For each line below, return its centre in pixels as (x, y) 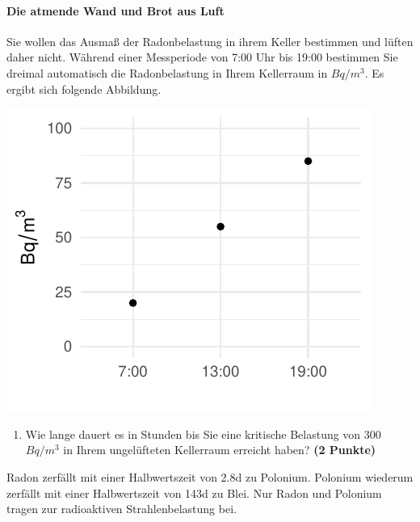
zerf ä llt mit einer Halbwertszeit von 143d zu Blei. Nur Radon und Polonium (194, 493)
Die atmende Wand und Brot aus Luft (115, 10)
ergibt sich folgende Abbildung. (84, 88)
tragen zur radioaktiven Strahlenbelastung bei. (122, 509)
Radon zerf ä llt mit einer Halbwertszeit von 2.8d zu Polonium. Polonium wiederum (210, 476)
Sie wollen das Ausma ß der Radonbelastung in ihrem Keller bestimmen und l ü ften (210, 41)
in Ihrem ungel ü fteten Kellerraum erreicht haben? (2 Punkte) (220, 450)
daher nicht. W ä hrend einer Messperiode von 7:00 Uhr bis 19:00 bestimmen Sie (202, 57)
